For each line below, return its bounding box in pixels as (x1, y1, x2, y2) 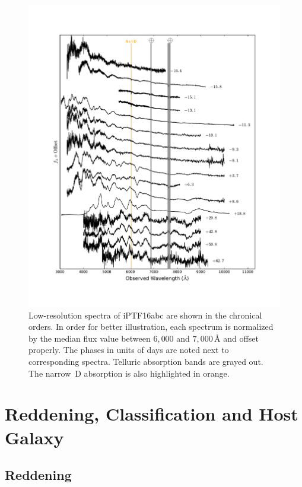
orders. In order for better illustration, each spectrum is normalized (28, 320, 274, 333)
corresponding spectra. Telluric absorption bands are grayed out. (28, 355, 263, 367)
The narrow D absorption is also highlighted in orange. (28, 367, 230, 379)
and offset (223, 332, 259, 344)
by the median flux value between (28, 332, 151, 344)
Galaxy (5, 425, 64, 449)
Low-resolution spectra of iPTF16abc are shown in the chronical (28, 308, 262, 321)
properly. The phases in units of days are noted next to (28, 343, 229, 356)
